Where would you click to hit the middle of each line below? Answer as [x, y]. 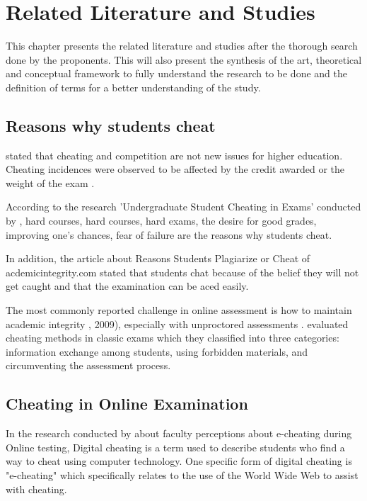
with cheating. [36, 489]
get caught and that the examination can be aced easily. [127, 286]
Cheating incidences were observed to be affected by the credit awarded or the [175, 169]
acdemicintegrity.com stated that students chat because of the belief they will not [182, 272]
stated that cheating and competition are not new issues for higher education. [174, 155]
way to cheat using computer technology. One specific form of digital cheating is [179, 461]
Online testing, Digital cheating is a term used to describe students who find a [175, 447]
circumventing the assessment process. [88, 365]
